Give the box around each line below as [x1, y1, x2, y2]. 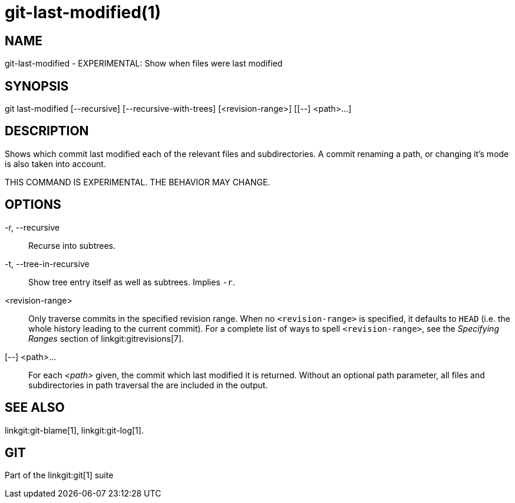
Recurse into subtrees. [28, 240, 116, 251]
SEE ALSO [5, 400, 65, 415]
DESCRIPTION [5, 124, 89, 139]
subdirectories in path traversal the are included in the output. [28, 379, 268, 390]
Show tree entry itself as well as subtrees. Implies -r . [28, 277, 235, 287]
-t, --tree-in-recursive [5, 258, 90, 269]
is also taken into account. [5, 158, 106, 169]
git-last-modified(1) [5, 2, 161, 22]
